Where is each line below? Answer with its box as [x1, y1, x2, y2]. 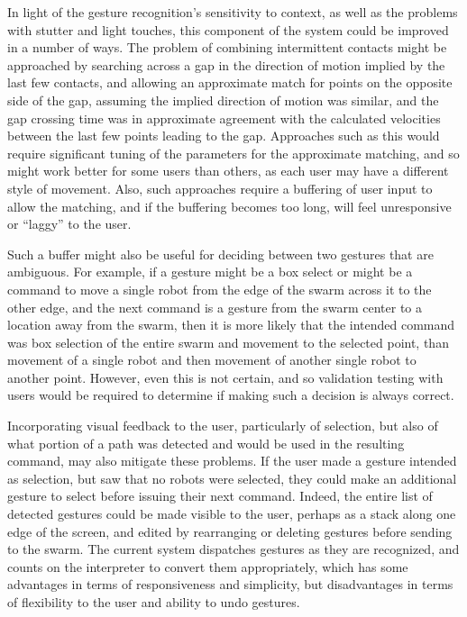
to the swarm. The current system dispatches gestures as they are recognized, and [7, 540, 460, 558]
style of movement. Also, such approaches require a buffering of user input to [7, 178, 433, 197]
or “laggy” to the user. [7, 214, 132, 233]
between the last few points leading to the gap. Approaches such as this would [7, 126, 440, 145]
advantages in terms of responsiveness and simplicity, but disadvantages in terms [7, 575, 453, 594]
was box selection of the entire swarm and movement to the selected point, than [7, 332, 449, 351]
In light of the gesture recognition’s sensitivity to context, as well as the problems [7, 3, 458, 21]
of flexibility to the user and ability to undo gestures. [7, 593, 300, 611]
